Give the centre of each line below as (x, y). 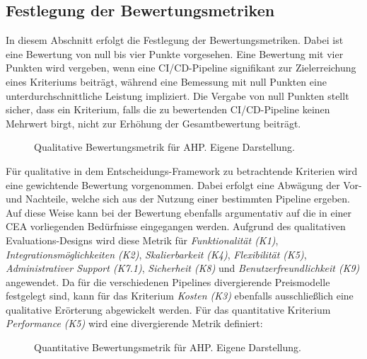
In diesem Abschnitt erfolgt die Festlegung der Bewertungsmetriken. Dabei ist (175, 40)
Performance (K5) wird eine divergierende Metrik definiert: (134, 323)
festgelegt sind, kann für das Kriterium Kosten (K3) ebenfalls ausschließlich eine (180, 296)
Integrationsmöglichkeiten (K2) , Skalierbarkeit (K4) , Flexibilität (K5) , (156, 254)
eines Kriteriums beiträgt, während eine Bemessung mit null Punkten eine (166, 81)
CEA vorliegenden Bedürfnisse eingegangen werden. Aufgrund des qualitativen (176, 226)
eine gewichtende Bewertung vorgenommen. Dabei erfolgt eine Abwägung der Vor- (184, 184)
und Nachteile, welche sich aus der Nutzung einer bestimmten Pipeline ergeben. (178, 199)
